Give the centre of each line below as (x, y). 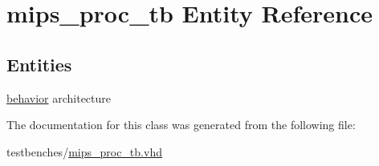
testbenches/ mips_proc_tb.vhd (84, 151)
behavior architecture (59, 97)
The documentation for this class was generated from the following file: (181, 125)
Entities (39, 64)
